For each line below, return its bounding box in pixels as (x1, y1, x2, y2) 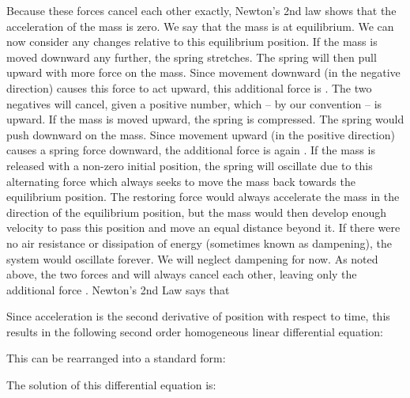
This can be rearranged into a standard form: (6, 350, 226, 366)
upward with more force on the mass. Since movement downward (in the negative (6, 64, 401, 81)
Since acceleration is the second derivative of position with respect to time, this (6, 308, 390, 324)
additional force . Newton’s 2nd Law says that (6, 281, 230, 298)
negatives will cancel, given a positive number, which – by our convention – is (6, 95, 382, 112)
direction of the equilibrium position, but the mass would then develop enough (6, 203, 387, 220)
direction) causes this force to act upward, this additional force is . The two (6, 79, 372, 96)
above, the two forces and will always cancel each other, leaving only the (6, 266, 357, 282)
